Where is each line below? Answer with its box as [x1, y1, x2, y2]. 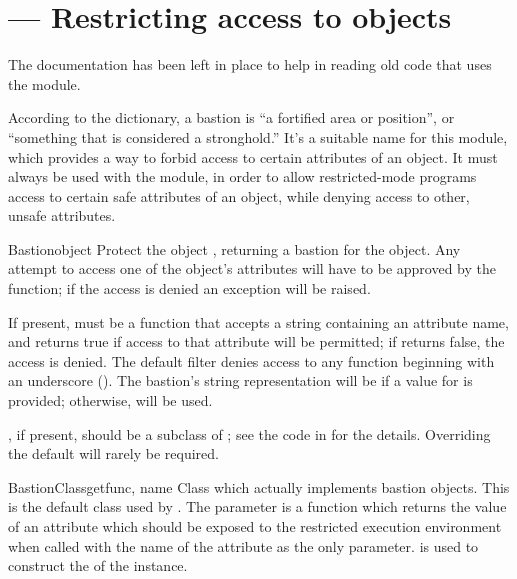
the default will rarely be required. [8, 443, 219, 464]
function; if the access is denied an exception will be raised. [8, 278, 371, 299]
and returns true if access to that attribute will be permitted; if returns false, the [8, 331, 505, 352]
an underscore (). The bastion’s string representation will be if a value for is [8, 370, 473, 391]
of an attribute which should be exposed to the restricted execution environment [8, 516, 502, 536]
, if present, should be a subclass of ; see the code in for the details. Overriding [8, 423, 491, 444]
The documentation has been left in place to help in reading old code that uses [8, 54, 492, 75]
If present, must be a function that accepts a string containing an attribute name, [8, 311, 509, 332]
